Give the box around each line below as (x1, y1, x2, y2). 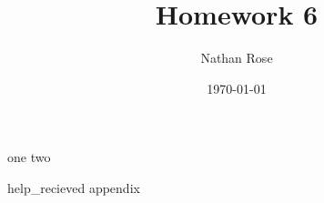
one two (7, 147, 51, 167)
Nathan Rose (200, 48, 273, 67)
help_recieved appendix (7, 178, 140, 197)
